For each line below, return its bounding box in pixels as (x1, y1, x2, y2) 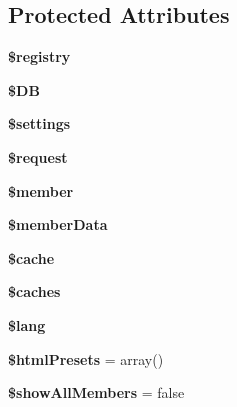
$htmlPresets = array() (8, 348, 164, 369)
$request (8, 146, 68, 167)
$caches (8, 281, 61, 302)
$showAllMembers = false (8, 382, 185, 403)
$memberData (8, 214, 108, 235)
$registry (8, 46, 71, 67)
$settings (8, 113, 71, 134)
